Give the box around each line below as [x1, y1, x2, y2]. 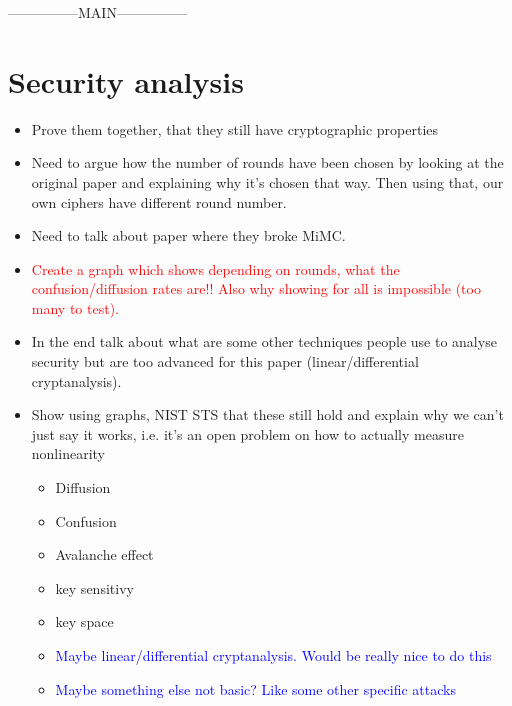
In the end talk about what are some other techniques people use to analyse [31, 331, 497, 352]
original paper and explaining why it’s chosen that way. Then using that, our [31, 171, 504, 192]
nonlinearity [31, 443, 105, 464]
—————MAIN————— [8, 2, 187, 22]
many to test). [31, 297, 119, 318]
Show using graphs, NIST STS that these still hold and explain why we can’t [31, 404, 504, 425]
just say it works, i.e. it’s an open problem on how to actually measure [31, 423, 464, 444]
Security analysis [8, 60, 244, 101]
